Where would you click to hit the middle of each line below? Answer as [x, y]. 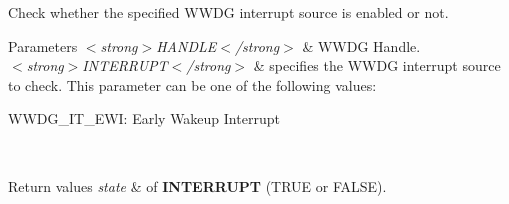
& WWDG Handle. [361, 45]
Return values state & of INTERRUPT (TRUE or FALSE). [197, 185]
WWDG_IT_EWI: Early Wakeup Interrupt [144, 118]
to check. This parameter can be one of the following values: [192, 84]
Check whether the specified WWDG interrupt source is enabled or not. [228, 12]
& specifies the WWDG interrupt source [377, 65]
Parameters [43, 45]
